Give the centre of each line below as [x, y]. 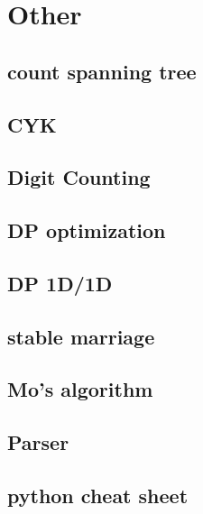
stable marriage [81, 336]
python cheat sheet [98, 496]
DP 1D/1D [60, 283]
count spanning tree [102, 71]
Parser [38, 442]
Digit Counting [79, 177]
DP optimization [87, 230]
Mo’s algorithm [80, 389]
